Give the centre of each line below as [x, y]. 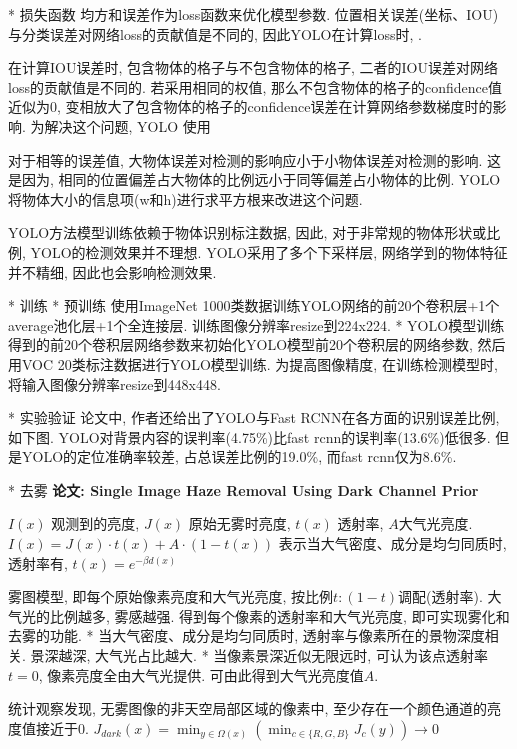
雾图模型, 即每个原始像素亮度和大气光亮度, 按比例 [171, 596]
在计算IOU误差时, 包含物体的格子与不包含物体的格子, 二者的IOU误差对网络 [253, 67]
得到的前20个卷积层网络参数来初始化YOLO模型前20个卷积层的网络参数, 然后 [257, 344]
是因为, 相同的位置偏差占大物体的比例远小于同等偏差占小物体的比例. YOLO [254, 179]
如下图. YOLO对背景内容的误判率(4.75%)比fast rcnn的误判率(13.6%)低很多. [249, 436]
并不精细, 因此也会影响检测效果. [112, 271]
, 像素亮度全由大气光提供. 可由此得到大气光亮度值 [201, 674]
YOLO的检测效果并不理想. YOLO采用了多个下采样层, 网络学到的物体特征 [269, 251]
